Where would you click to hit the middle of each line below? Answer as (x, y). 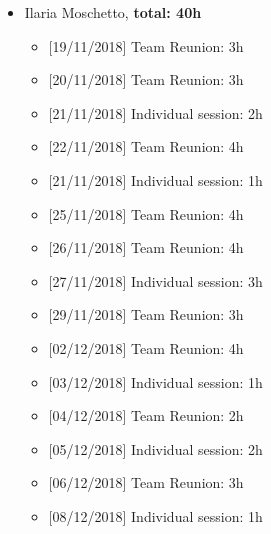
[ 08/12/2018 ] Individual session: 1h (155, 515)
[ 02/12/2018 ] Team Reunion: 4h (146, 347)
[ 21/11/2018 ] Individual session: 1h (155, 179)
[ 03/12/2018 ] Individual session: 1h (155, 381)
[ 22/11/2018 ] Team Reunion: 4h (146, 146)
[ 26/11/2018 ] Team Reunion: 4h (146, 247)
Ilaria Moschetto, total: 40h (113, 12)
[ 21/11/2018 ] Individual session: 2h (155, 112)
